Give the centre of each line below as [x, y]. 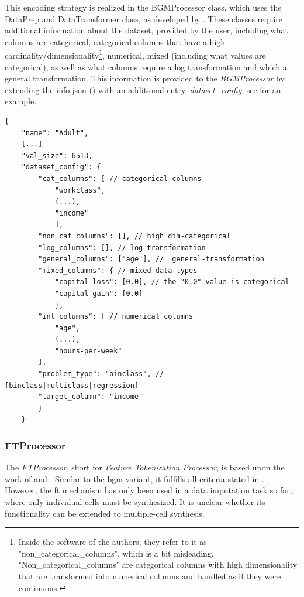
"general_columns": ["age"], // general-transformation [151, 259]
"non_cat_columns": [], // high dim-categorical [134, 236]
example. [21, 101]
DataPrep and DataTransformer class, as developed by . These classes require [144, 18]
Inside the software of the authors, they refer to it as [113, 542]
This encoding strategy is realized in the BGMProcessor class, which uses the [143, 7]
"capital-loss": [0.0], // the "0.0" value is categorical [172, 282]
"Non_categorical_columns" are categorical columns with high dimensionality [158, 564]
